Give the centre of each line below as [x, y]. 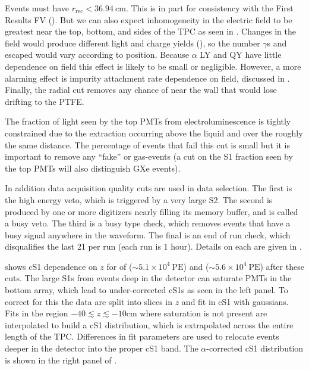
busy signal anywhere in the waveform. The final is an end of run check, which [148, 234]
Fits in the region [37, 313]
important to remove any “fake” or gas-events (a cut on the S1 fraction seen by [149, 156]
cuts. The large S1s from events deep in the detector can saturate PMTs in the [148, 278]
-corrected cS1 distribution [255, 348]
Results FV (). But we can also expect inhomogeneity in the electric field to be [149, 19]
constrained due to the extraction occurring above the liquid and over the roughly [154, 133]
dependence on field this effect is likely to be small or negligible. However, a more [153, 66]
